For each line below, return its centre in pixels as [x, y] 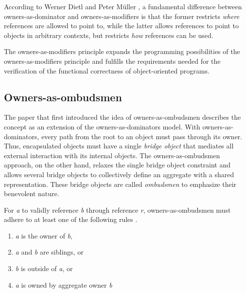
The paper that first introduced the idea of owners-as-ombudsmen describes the [123, 117]
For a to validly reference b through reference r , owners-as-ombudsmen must [117, 210]
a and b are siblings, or [49, 252]
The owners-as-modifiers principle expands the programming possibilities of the [122, 51]
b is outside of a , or [44, 268]
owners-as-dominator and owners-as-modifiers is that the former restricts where [122, 16]
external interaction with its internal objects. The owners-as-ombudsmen [112, 155]
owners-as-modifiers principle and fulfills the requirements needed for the [112, 61]
